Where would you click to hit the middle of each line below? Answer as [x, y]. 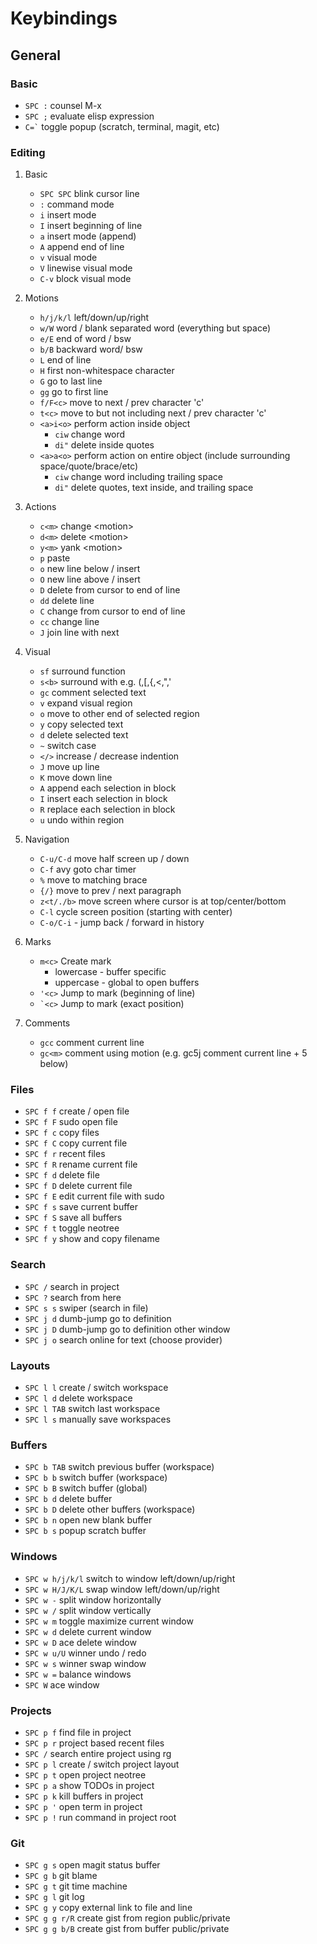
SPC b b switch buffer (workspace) [96, 1478]
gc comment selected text [93, 693]
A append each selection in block [108, 788]
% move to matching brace [93, 880]
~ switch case [68, 746]
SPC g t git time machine [76, 1886]
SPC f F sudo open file [71, 1122]
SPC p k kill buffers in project [84, 1796]
